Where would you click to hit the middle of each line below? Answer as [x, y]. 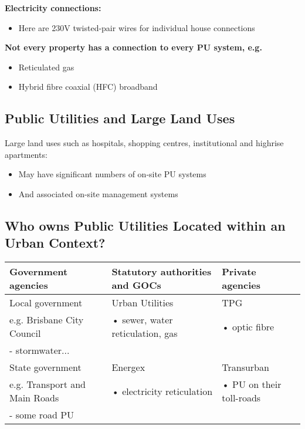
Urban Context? [55, 243]
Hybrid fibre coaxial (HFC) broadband [88, 87]
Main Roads [34, 398]
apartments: [26, 154]
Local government [46, 303]
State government [45, 367]
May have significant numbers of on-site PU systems [112, 174]
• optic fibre [248, 326]
